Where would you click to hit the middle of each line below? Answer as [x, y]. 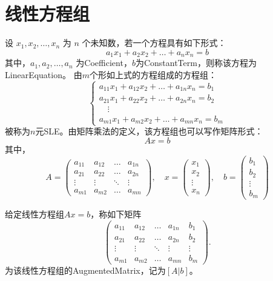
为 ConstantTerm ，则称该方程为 [196, 63]
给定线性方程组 [35, 214]
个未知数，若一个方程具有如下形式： [154, 43]
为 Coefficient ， [104, 63]
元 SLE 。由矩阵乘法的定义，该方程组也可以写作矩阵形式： [149, 131]
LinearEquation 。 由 [44, 74]
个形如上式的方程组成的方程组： [153, 74]
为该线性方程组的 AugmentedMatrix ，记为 [85, 270]
